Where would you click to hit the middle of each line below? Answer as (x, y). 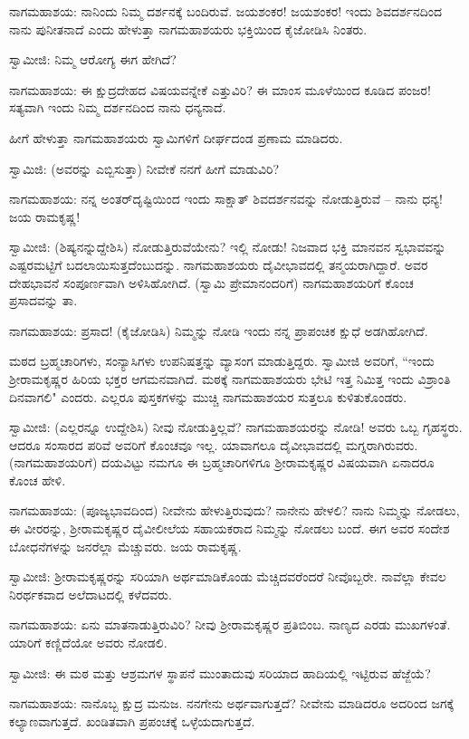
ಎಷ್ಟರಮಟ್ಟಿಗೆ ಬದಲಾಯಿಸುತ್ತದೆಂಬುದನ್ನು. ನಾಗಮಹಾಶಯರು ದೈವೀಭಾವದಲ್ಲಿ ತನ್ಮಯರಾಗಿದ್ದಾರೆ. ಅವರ (219, 264)
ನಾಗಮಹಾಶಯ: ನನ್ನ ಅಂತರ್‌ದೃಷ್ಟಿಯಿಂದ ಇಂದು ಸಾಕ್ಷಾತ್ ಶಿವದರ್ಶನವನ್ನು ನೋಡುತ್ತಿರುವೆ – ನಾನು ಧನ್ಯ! (226, 199)
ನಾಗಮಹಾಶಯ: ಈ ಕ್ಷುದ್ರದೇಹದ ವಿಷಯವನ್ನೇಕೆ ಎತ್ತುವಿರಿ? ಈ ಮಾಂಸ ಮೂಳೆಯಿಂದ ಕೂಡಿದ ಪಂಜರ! (220, 89)
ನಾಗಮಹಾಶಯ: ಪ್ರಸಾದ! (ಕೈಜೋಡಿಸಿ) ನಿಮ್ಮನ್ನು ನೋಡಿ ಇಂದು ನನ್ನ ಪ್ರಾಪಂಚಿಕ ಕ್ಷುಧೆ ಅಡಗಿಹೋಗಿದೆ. (219, 330)
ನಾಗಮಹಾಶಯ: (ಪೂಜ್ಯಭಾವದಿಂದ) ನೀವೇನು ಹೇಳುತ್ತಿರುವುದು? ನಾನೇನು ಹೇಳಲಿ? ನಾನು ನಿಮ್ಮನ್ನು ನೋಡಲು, (234, 510)
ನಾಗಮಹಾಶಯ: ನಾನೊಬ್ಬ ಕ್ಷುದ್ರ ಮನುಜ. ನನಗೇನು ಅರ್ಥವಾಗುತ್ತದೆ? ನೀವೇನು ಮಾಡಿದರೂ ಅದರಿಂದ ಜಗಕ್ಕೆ (232, 703)
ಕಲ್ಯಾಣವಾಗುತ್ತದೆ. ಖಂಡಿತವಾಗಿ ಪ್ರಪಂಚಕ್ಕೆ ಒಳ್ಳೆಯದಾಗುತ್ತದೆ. (132, 720)
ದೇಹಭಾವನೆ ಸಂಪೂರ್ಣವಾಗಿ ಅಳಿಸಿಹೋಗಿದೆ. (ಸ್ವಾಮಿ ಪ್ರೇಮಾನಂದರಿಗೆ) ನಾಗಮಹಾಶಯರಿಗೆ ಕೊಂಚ (211, 282)
